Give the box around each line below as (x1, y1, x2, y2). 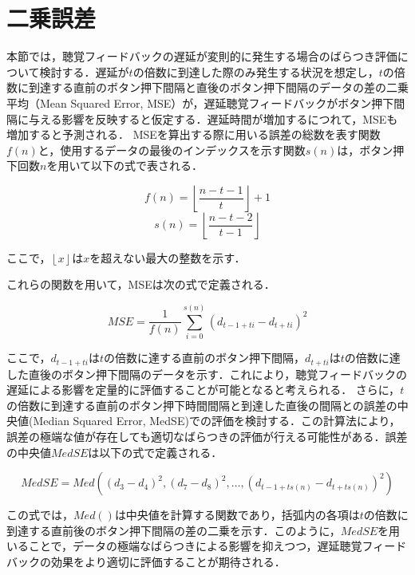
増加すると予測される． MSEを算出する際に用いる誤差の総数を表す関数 (6, 126, 381, 143)
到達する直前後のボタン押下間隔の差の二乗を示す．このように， (6, 522, 341, 538)
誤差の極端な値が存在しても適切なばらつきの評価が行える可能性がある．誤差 (6, 428, 408, 445)
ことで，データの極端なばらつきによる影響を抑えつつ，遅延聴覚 (28, 538, 362, 554)
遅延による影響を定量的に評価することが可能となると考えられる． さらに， (6, 381, 401, 398)
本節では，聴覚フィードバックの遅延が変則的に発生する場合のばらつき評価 (6, 48, 397, 65)
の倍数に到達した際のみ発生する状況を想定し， (132, 63, 379, 80)
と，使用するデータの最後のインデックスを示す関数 (38, 141, 306, 158)
